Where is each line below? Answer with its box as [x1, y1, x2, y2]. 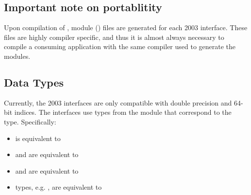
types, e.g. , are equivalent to [15, 182, 102, 192]
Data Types [4, 74, 64, 89]
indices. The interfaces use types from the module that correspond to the [14, 107, 232, 117]
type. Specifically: [4, 116, 56, 126]
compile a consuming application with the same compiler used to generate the [4, 41, 236, 52]
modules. [4, 51, 31, 61]
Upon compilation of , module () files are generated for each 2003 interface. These [4, 22, 248, 33]
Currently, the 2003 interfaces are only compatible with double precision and [4, 97, 232, 107]
